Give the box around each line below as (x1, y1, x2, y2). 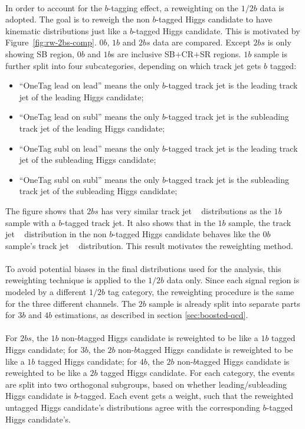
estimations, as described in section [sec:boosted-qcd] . (55, 309, 248, 321)
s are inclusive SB (111, 47, 175, 60)
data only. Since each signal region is (166, 274, 300, 286)
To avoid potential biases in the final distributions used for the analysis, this (5, 262, 281, 274)
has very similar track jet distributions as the (101, 204, 271, 217)
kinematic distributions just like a (5, 24, 127, 37)
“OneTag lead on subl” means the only (19, 110, 160, 123)
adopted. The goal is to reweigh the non (5, 13, 150, 25)
